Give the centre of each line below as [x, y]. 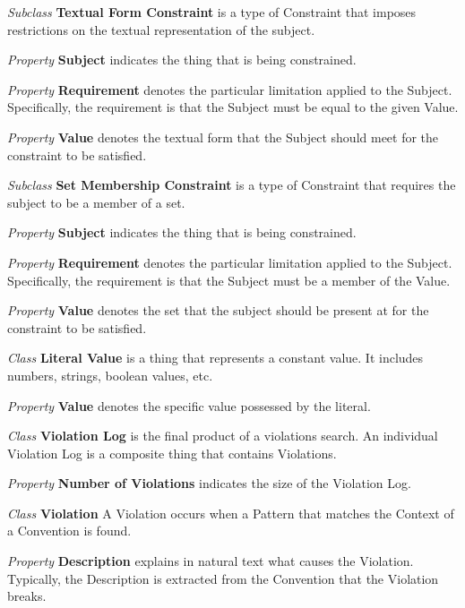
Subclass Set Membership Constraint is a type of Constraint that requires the [232, 185]
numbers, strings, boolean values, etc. [110, 375]
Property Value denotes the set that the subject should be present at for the [218, 310]
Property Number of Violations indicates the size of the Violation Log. [209, 483]
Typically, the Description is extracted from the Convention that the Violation [223, 578]
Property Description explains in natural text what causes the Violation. [211, 561]
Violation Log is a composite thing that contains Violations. [172, 453]
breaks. [27, 596]
